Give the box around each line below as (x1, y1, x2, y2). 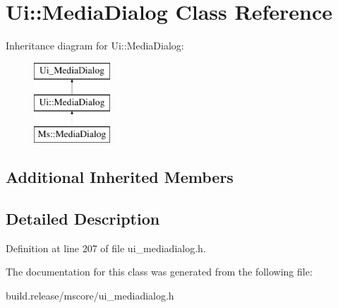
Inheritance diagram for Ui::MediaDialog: (6, 38, 184, 53)
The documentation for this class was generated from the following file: (6, 264, 313, 279)
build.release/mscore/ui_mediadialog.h (6, 288, 174, 302)
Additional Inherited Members (6, 166, 234, 188)
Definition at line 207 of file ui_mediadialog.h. (6, 240, 206, 255)
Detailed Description (6, 207, 160, 229)
